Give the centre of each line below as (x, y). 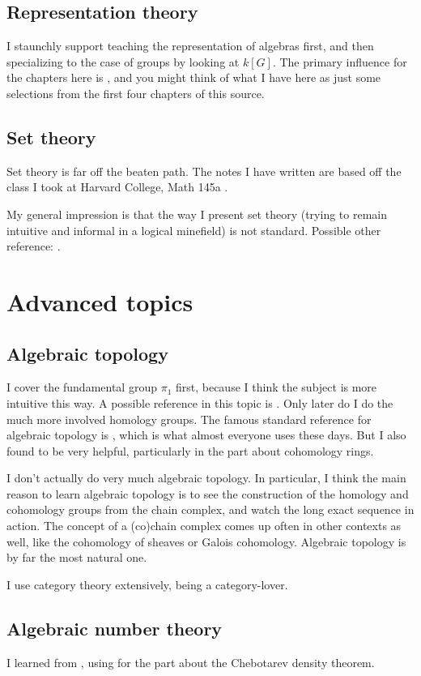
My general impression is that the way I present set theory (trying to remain (197, 214)
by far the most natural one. (77, 557)
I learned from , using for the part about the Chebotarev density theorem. (191, 662)
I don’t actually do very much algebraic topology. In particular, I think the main (206, 478)
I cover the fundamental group (82, 387)
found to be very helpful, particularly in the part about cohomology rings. (190, 450)
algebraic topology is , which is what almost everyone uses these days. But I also (206, 435)
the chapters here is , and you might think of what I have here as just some (194, 77)
